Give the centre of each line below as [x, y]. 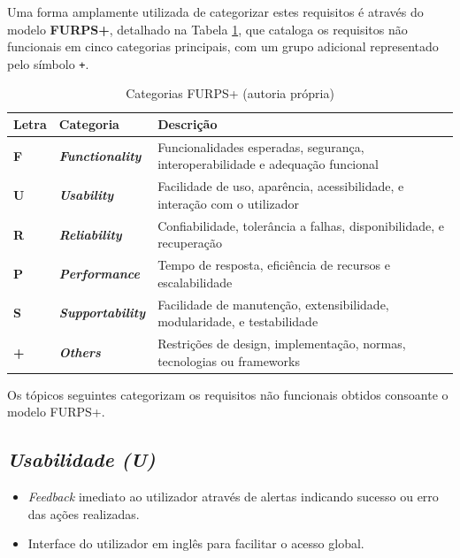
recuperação [190, 243]
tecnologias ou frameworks [229, 360]
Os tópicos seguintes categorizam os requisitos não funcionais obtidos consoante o [228, 394]
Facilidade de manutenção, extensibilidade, [273, 304]
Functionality [100, 155]
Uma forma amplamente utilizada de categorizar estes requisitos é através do [215, 11]
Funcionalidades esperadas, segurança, [261, 146]
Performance [99, 273]
